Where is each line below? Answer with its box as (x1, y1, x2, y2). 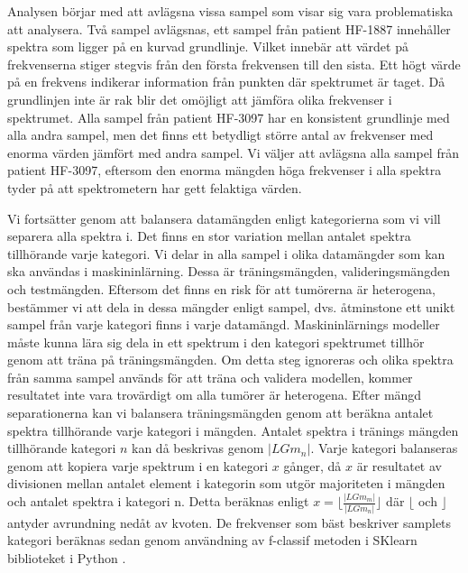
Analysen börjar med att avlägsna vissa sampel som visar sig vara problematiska (7, 2, 454, 20)
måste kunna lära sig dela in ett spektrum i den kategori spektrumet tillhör (7, 332, 425, 351)
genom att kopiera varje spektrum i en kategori (7, 456, 269, 475)
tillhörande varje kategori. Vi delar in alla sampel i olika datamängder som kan (7, 244, 445, 263)
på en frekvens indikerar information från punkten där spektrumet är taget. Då (7, 72, 445, 91)
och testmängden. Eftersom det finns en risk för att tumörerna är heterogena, (7, 279, 436, 298)
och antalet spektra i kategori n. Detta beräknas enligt (7, 492, 309, 511)
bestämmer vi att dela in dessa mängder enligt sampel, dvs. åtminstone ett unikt (7, 297, 455, 316)
